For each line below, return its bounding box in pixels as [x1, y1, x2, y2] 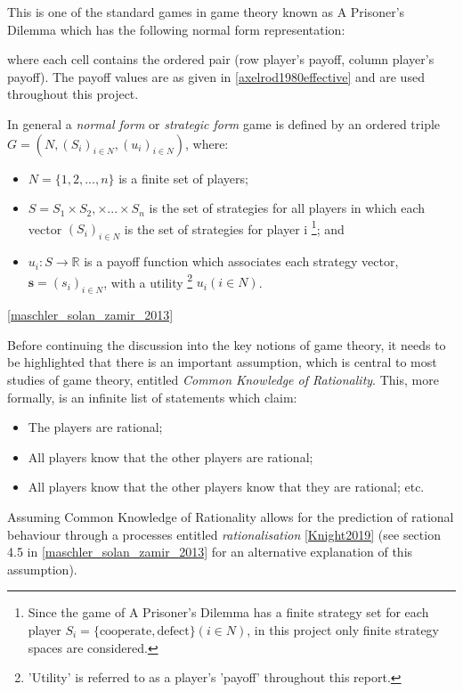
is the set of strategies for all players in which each [149, 199, 426, 217]
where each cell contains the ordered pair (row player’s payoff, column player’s [7, 50, 435, 69]
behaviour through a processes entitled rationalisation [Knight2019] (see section [7, 525, 441, 543]
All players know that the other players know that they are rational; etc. [28, 477, 425, 496]
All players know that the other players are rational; [28, 447, 313, 466]
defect [157, 624, 190, 638]
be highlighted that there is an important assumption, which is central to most [7, 353, 437, 371]
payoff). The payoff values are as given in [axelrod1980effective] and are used [7, 67, 425, 85]
